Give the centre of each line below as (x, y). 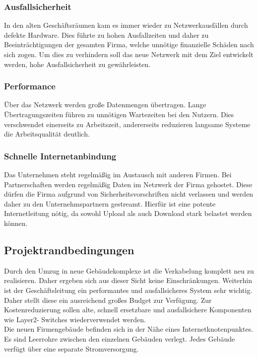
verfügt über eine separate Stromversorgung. (71, 348)
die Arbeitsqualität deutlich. (47, 134)
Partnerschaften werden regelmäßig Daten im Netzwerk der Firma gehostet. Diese (128, 184)
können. (16, 223)
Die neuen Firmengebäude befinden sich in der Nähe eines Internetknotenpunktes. (129, 329)
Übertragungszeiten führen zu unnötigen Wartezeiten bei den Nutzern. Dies (119, 114)
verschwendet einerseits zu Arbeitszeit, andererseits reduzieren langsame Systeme (127, 124)
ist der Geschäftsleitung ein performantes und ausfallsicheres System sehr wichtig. (128, 290)
